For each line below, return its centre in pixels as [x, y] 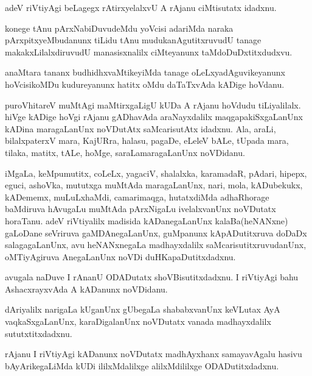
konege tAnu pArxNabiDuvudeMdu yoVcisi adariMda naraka [119, 28]
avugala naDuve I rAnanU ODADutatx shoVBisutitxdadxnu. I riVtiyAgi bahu [152, 277]
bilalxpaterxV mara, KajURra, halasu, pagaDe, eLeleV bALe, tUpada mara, [147, 140]
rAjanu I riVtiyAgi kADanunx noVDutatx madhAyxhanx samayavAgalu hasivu [154, 354]
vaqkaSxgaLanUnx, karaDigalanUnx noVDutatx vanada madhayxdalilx [138, 321]
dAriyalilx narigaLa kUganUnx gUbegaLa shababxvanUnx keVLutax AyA [143, 309]
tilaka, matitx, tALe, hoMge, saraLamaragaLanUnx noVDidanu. [125, 152]
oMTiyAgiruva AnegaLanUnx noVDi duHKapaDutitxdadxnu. [120, 256]
